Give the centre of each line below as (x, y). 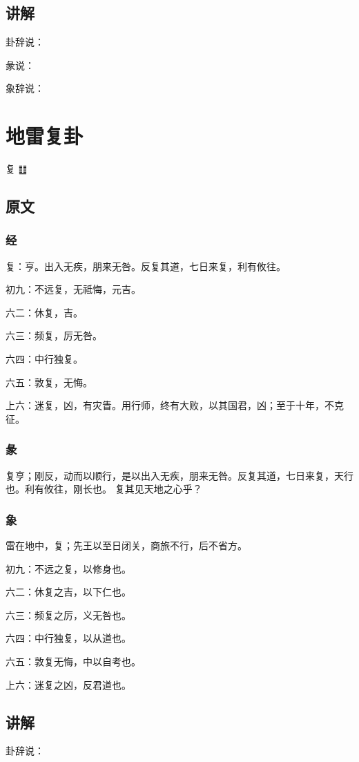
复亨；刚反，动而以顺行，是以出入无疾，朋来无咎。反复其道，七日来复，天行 (179, 475)
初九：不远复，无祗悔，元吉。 (73, 289)
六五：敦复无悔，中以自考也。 (73, 661)
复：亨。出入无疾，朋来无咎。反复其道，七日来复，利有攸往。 (146, 266)
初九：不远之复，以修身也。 (68, 568)
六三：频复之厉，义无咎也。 (68, 615)
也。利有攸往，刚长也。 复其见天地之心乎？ (104, 489)
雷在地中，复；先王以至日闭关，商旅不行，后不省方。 (126, 545)
